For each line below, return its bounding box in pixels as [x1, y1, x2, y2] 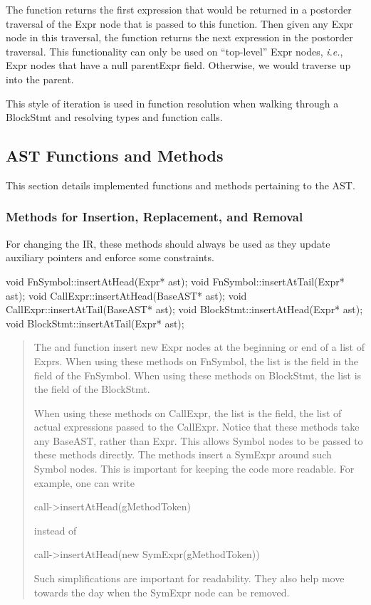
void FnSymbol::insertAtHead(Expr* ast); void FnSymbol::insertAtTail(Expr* [6, 273, 345, 288]
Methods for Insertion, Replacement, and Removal [6, 208, 303, 226]
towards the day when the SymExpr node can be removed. [33, 584, 290, 599]
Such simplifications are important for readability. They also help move [33, 571, 345, 586]
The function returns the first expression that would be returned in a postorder [6, 2, 352, 16]
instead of [33, 522, 77, 537]
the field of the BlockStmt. [33, 382, 150, 396]
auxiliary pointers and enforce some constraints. [6, 250, 214, 265]
